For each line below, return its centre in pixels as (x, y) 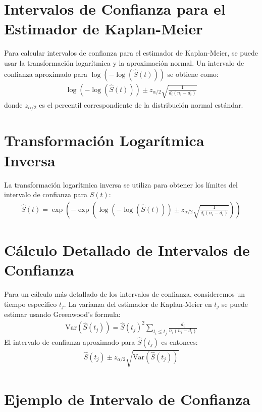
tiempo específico (31, 304)
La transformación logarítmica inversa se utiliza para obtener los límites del (121, 184)
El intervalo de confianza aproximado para (70, 341)
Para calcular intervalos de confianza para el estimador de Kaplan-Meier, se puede (131, 53)
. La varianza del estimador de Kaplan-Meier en (138, 304)
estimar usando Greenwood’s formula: (62, 314)
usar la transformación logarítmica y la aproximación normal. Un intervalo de (124, 62)
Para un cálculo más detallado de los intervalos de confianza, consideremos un (125, 294)
